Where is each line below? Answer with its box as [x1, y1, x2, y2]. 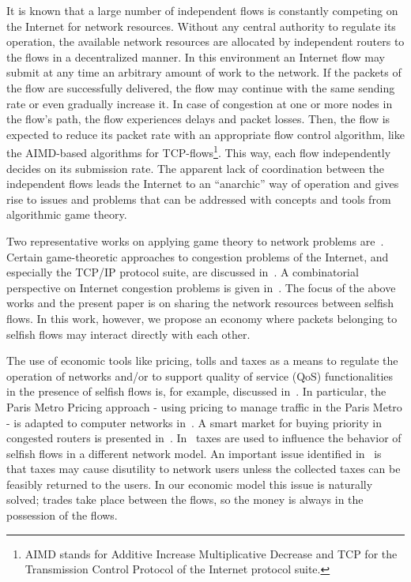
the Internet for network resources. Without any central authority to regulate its [6, 17, 396, 34]
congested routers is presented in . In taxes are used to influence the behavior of [6, 430, 402, 446]
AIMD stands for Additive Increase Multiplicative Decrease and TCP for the [25, 545, 398, 561]
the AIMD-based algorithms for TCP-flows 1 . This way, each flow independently [6, 142, 391, 160]
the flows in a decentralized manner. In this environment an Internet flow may [6, 48, 386, 65]
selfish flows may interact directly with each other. [6, 325, 251, 342]
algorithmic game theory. [6, 206, 127, 223]
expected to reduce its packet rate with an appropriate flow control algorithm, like [6, 126, 405, 142]
